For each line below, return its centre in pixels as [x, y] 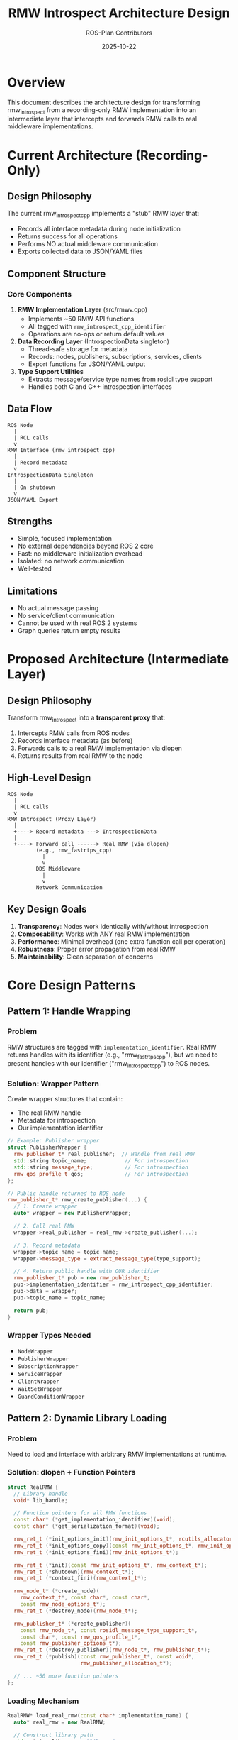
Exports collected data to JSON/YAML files [80, 252]
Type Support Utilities [50, 371]
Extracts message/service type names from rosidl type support [120, 379]
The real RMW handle [49, 1113]
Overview [36, 82]
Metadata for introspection [56, 1120]
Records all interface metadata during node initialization [99, 229]
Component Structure [57, 274]
